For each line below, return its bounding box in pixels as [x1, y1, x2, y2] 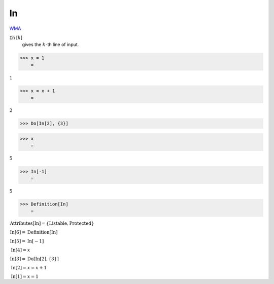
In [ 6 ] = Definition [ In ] [10, 229, 58, 235]
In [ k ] [9, 34, 23, 40]
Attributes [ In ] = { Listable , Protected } [10, 220, 94, 226]
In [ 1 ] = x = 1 [11, 273, 39, 279]
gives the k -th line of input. [22, 42, 79, 48]
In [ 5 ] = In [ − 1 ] [10, 238, 44, 244]
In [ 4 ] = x [11, 247, 30, 253]
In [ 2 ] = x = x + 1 [11, 265, 47, 270]
